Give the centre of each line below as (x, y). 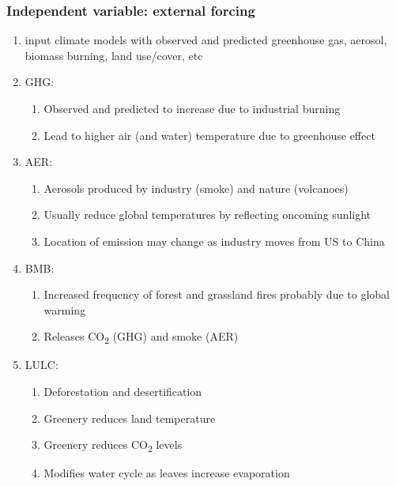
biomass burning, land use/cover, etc (114, 55)
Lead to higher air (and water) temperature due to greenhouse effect (209, 135)
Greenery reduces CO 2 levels (113, 446)
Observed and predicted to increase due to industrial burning (192, 108)
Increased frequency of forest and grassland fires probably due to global (217, 294)
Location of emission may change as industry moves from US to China (214, 241)
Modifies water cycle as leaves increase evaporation (167, 473)
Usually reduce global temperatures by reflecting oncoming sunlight (207, 215)
